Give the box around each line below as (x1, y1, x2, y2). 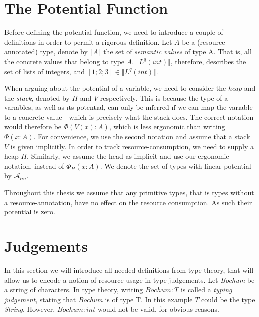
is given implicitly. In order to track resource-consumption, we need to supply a (10, 141, 254, 151)
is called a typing (180, 284, 232, 295)
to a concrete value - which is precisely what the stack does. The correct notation (4, 111, 254, 122)
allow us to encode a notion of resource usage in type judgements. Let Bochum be (4, 274, 255, 285)
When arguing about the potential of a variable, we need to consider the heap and (4, 83, 256, 93)
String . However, (4, 304, 55, 314)
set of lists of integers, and (4, 66, 85, 76)
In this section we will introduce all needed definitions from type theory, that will (4, 264, 254, 275)
